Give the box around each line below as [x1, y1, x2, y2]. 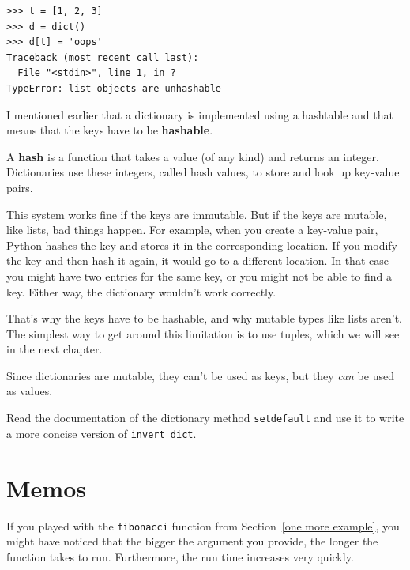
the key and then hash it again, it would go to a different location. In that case [6, 252, 389, 269]
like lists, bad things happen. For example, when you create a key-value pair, [6, 221, 378, 238]
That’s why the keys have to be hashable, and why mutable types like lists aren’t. [6, 310, 402, 327]
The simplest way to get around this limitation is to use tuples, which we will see [6, 325, 400, 342]
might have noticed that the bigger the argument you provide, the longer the [6, 533, 378, 549]
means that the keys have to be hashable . [6, 122, 213, 138]
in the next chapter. [6, 341, 103, 357]
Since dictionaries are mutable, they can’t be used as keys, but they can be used [6, 367, 394, 383]
